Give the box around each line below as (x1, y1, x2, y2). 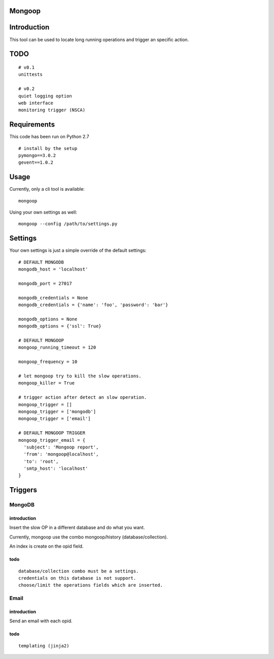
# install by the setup (18, 145, 78, 151)
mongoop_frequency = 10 (18, 359, 78, 365)
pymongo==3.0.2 (18, 153, 56, 158)
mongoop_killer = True (18, 380, 75, 386)
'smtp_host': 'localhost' (23, 466, 88, 471)
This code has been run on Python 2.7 (9, 134, 89, 140)
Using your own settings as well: (9, 209, 77, 216)
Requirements (9, 120, 55, 129)
